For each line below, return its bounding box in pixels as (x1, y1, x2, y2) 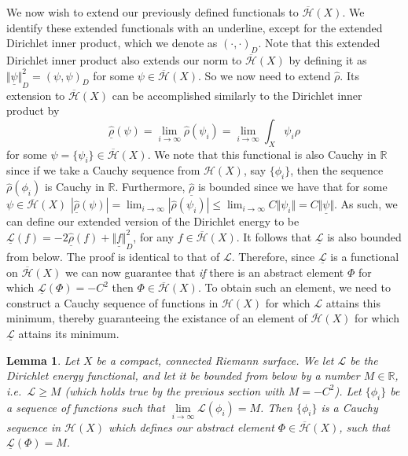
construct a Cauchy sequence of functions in (6, 294, 219, 311)
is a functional (330, 248, 399, 264)
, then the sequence (290, 162, 384, 178)
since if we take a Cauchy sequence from (6, 162, 200, 178)
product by (6, 102, 60, 119)
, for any (133, 228, 175, 245)
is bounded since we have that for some (198, 178, 388, 195)
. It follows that (236, 228, 312, 245)
